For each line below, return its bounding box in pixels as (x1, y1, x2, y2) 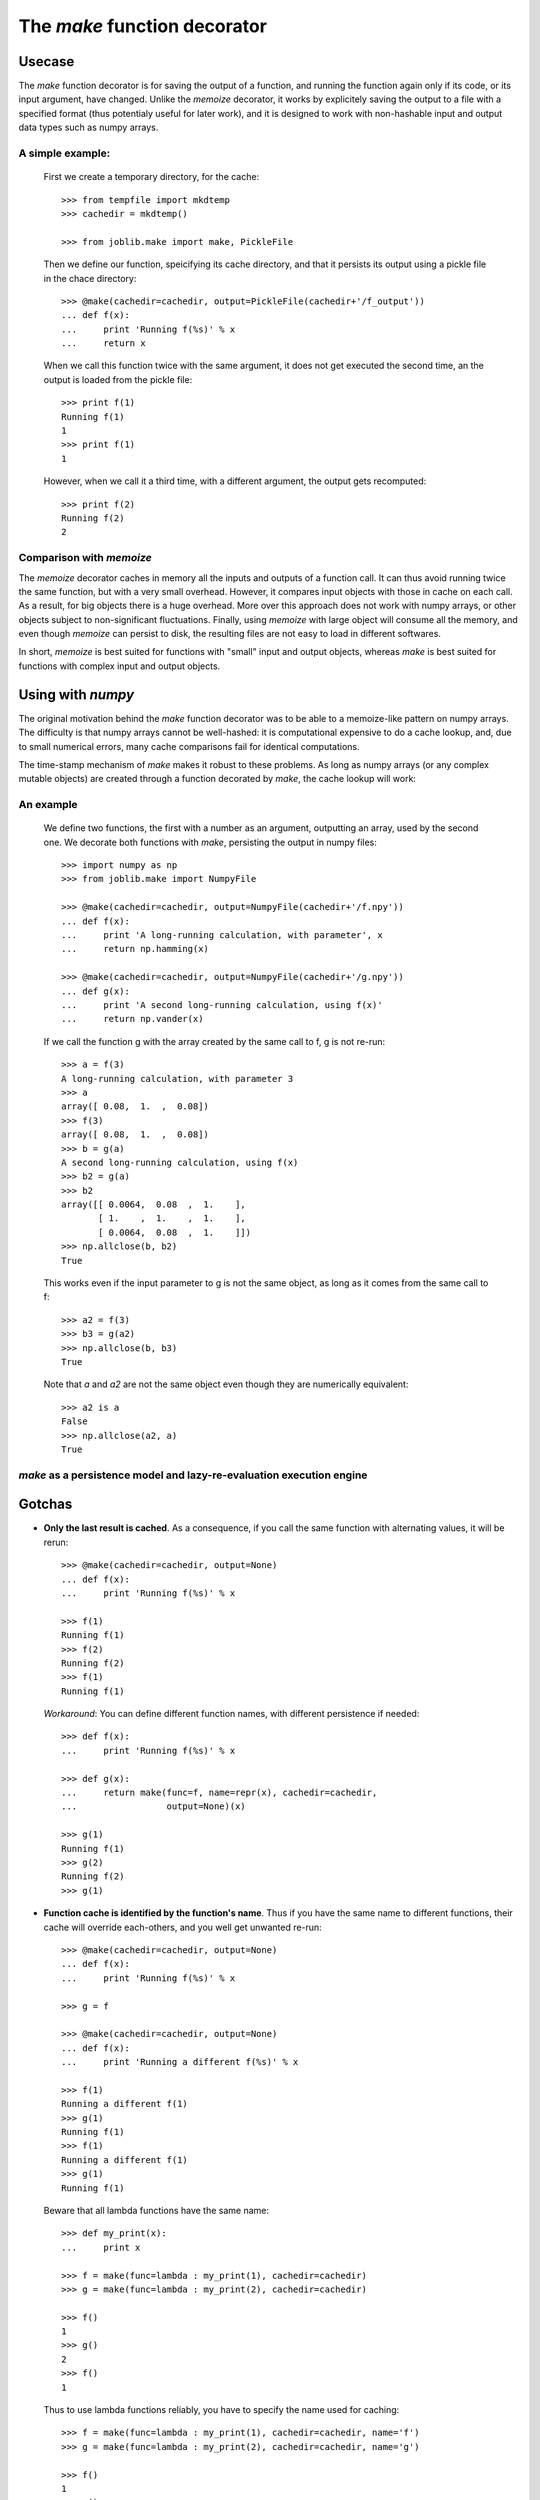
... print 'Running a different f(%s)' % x (61, 2056, 299, 2068)
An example (18, 798, 79, 812)
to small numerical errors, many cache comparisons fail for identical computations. (18, 740, 360, 752)
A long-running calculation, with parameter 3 (61, 1073, 294, 1084)
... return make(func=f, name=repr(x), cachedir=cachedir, (61, 1787, 378, 1799)
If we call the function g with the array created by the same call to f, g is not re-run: (43, 1035, 386, 1047)
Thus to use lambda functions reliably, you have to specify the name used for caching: (43, 2404, 400, 2416)
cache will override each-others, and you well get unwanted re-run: (43, 1921, 322, 1933)
